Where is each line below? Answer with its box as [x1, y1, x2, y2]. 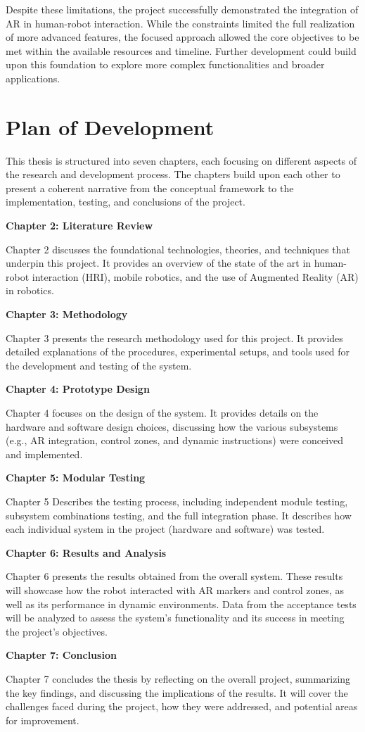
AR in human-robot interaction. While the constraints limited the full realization [6, 15, 355, 30]
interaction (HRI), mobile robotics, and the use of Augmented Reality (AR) [32, 269, 359, 284]
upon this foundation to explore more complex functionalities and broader [6, 57, 325, 72]
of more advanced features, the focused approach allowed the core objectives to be [6, 30, 359, 44]
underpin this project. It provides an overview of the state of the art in [6, 255, 312, 270]
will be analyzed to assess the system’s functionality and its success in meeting [6, 610, 345, 625]
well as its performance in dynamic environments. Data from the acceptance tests [6, 596, 357, 611]
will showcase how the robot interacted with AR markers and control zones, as [6, 582, 344, 597]
